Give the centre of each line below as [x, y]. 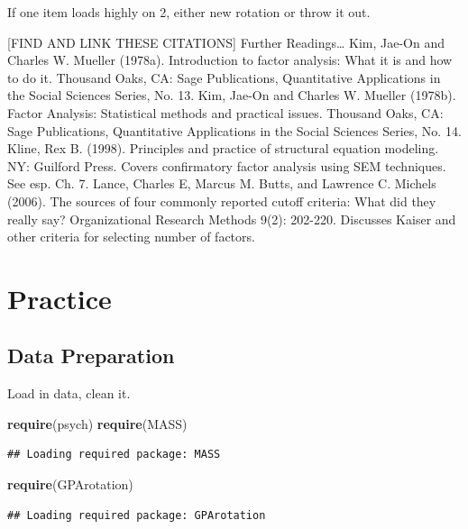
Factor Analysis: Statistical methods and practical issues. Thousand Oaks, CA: [225, 112]
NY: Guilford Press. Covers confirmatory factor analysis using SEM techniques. [227, 165]
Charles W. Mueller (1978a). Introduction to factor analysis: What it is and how [230, 60]
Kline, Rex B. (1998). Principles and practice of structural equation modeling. [223, 148]
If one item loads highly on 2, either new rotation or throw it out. [189, 12]
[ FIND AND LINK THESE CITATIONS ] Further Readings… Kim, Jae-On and [226, 42]
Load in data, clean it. [69, 393]
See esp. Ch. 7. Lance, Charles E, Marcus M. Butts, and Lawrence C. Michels [222, 183]
